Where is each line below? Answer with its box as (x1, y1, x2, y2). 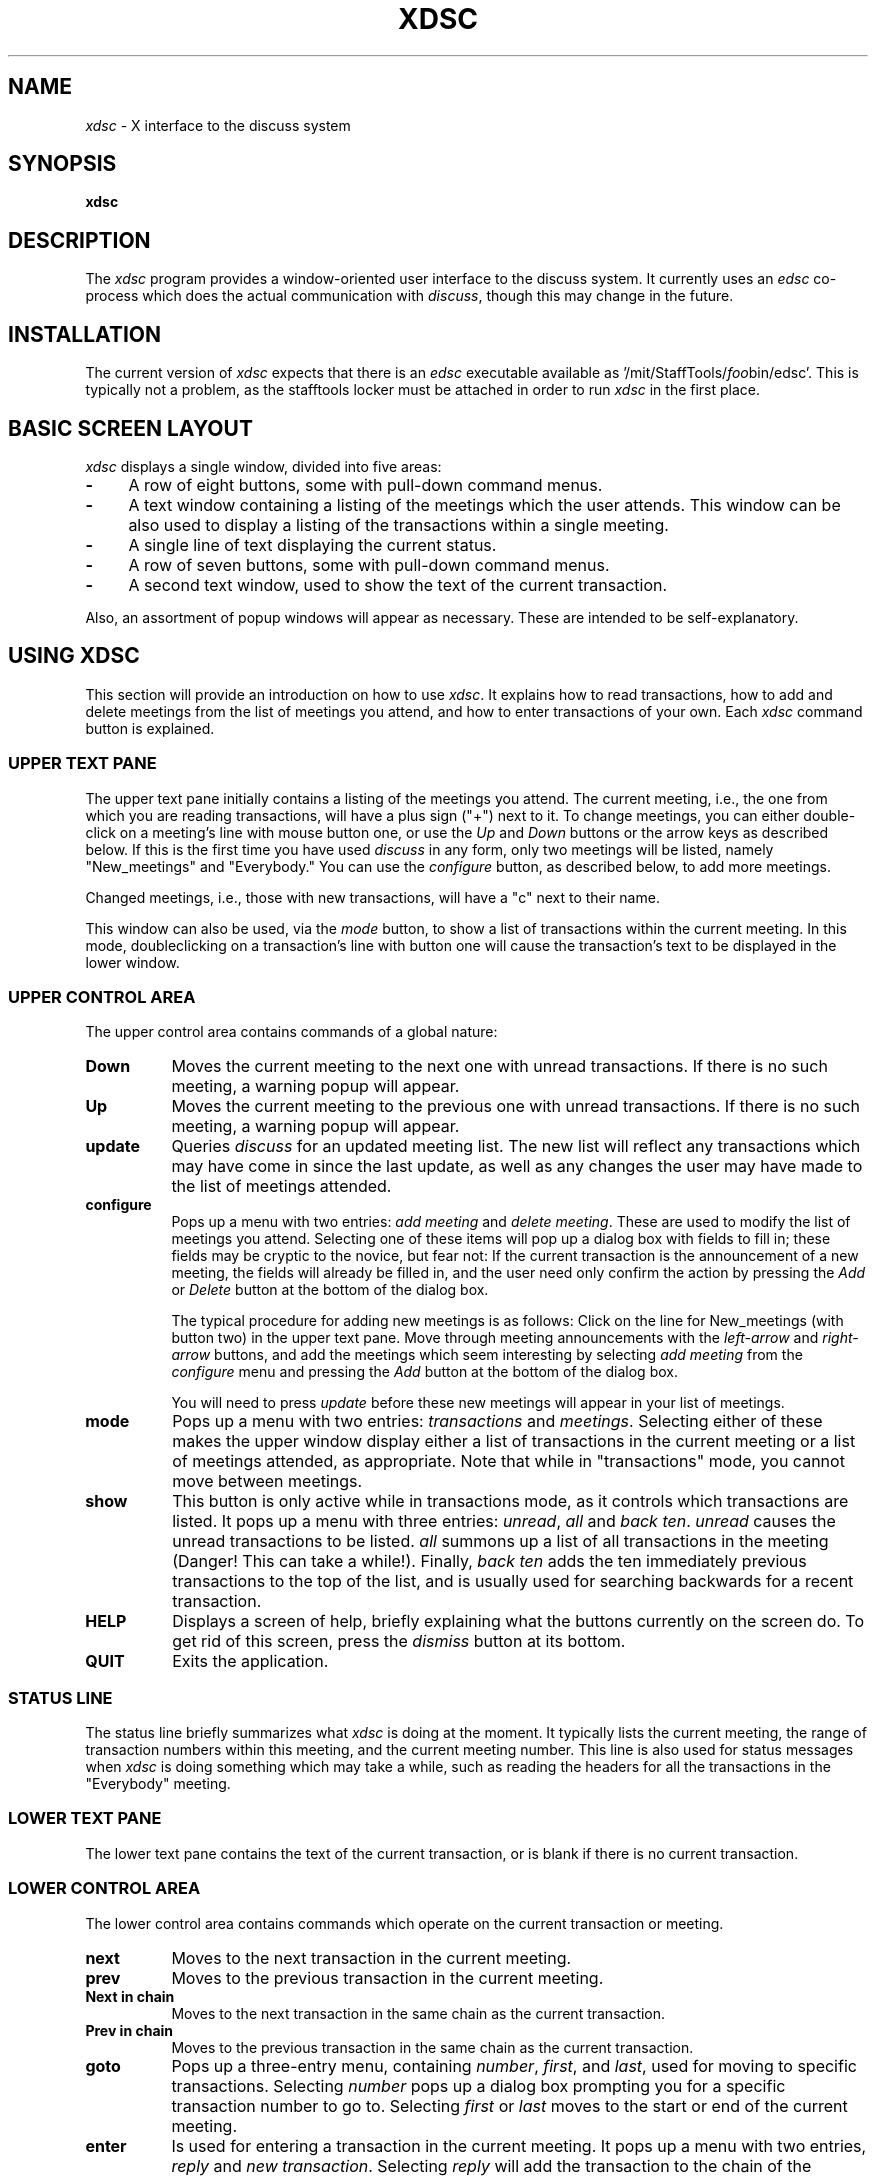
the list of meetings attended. (171, 1176, 392, 1197)
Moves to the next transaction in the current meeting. (171, 1947, 572, 1968)
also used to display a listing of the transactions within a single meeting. (128, 514, 669, 535)
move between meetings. (172, 1471, 363, 1492)
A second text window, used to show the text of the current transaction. (128, 574, 668, 595)
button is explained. (85, 719, 215, 737)
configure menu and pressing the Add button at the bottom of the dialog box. (171, 1363, 678, 1381)
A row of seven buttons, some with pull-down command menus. (128, 554, 610, 575)
